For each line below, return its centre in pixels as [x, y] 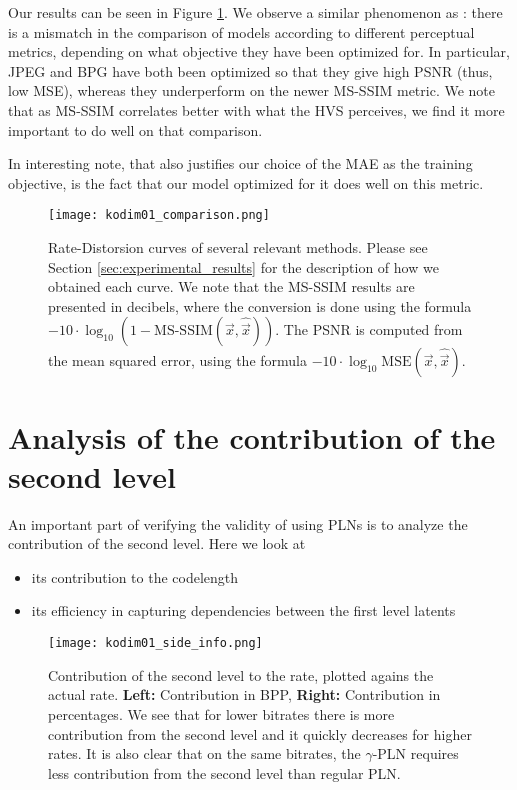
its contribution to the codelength [135, 576]
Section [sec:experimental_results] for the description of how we [243, 266]
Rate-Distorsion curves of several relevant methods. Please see [238, 247]
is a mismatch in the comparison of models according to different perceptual [241, 31]
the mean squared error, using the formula [177, 360]
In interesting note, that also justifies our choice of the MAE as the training [240, 163]
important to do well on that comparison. [135, 129]
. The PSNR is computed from [369, 329]
